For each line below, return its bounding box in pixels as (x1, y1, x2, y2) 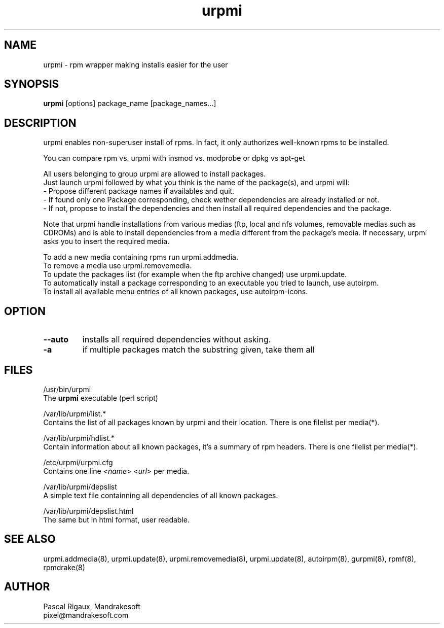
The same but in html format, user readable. (43, 515, 190, 524)
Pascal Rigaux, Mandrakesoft (43, 602, 140, 611)
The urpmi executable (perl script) (43, 393, 158, 402)
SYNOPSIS (4, 78, 59, 91)
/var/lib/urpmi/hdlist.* (43, 433, 115, 442)
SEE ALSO (4, 533, 56, 546)
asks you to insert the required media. (43, 237, 170, 246)
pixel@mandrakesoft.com (43, 610, 129, 619)
